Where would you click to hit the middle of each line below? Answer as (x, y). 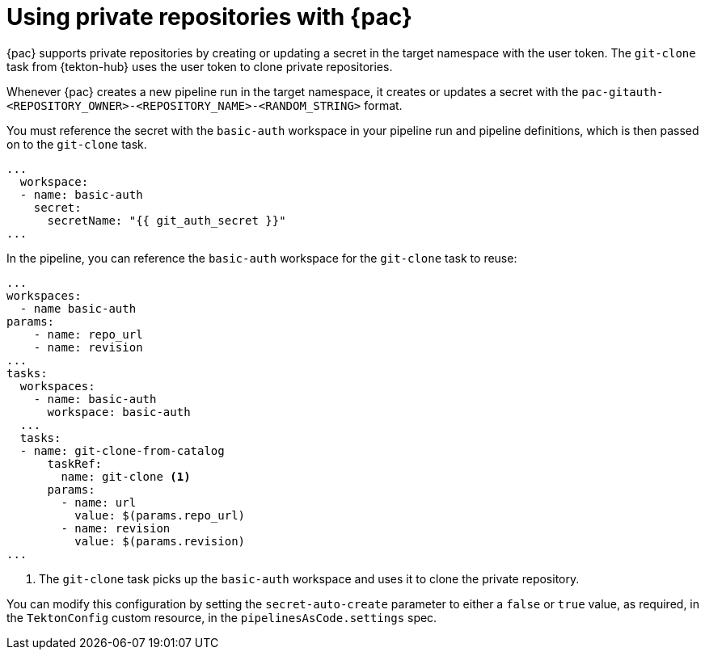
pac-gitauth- (623, 92)
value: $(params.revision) (160, 541)
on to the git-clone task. (77, 144)
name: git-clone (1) (126, 476)
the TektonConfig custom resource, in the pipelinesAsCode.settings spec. (222, 617)
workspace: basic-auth (119, 412)
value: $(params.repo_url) (160, 515)
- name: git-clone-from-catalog (122, 450)
